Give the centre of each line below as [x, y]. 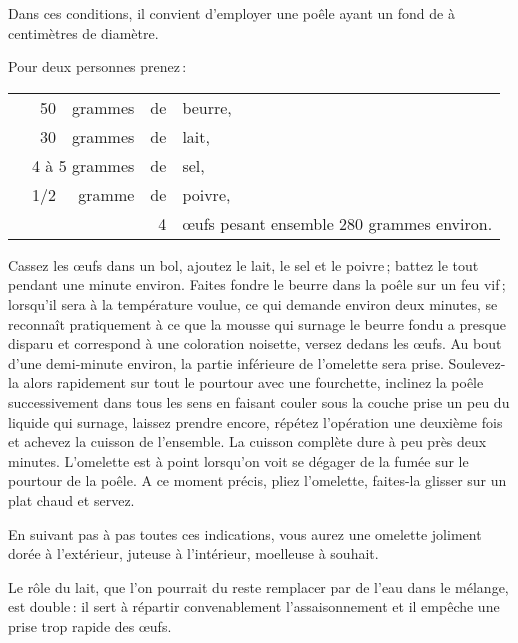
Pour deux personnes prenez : [97, 66]
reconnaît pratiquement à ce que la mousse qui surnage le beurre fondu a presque [257, 323]
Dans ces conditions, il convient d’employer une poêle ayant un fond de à [231, 13]
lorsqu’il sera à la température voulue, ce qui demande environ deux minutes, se [253, 303]
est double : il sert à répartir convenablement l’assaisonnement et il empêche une [254, 606]
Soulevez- [477, 362]
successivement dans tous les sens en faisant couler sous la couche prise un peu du [259, 401]
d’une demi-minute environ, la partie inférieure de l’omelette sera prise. [226, 362]
